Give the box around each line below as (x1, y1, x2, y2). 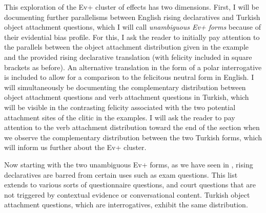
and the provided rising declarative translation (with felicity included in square (4, 51, 252, 62)
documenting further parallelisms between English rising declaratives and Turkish (4, 11, 260, 22)
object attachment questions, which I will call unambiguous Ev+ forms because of (4, 22, 261, 32)
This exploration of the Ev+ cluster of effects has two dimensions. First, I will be (4, 2, 259, 12)
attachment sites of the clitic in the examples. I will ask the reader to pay (4, 112, 235, 122)
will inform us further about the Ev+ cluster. (4, 142, 147, 153)
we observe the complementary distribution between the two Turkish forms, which (4, 132, 262, 142)
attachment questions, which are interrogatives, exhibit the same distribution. (4, 199, 248, 210)
